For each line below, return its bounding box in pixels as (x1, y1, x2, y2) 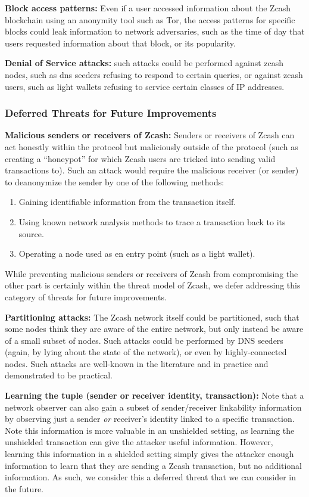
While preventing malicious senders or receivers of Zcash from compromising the (5, 267, 298, 279)
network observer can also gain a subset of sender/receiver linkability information (5, 400, 302, 413)
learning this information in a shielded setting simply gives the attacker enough (5, 448, 294, 460)
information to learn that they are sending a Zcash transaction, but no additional (5, 459, 302, 471)
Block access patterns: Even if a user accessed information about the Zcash (5, 2, 291, 14)
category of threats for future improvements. (5, 290, 167, 303)
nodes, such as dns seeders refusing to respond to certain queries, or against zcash (5, 68, 303, 80)
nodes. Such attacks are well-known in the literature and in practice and (5, 357, 269, 369)
